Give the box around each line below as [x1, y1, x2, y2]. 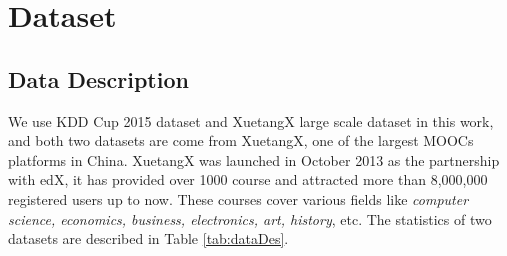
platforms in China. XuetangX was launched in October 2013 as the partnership [8, 149, 500, 170]
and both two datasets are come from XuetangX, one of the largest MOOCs [8, 130, 474, 151]
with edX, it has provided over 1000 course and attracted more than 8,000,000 [8, 169, 488, 190]
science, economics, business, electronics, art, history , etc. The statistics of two [8, 208, 492, 229]
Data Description [8, 63, 189, 94]
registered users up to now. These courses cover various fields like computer [8, 188, 469, 209]
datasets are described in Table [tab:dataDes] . [8, 228, 289, 249]
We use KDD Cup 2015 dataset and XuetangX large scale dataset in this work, [8, 110, 494, 131]
